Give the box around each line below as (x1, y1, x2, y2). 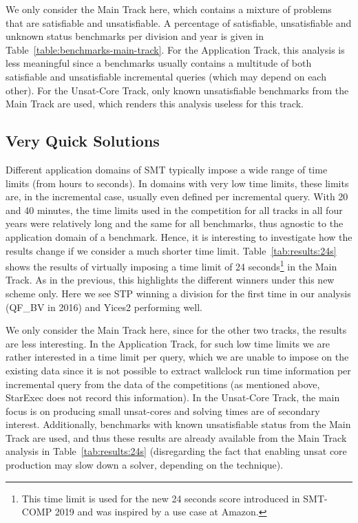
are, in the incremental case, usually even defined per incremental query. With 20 (6, 189, 348, 204)
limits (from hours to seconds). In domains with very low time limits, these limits (6, 175, 349, 190)
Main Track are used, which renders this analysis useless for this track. (6, 96, 304, 111)
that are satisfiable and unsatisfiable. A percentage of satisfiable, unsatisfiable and (6, 15, 352, 30)
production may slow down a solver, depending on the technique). (6, 458, 284, 472)
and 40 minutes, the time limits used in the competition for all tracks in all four (6, 202, 343, 217)
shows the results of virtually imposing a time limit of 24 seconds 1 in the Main (6, 257, 337, 273)
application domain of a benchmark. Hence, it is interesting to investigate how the (6, 229, 352, 244)
